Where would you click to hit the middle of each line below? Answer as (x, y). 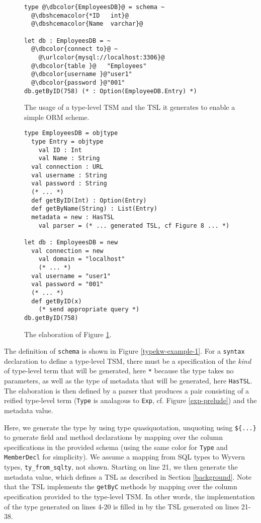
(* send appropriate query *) (89, 310)
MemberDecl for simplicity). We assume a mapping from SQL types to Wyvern (124, 457)
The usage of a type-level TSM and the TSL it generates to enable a (130, 107)
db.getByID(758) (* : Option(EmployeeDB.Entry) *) (111, 91)
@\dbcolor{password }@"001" (78, 82)
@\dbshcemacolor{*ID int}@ (80, 15)
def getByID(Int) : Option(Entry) (89, 200)
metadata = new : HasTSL (73, 217)
